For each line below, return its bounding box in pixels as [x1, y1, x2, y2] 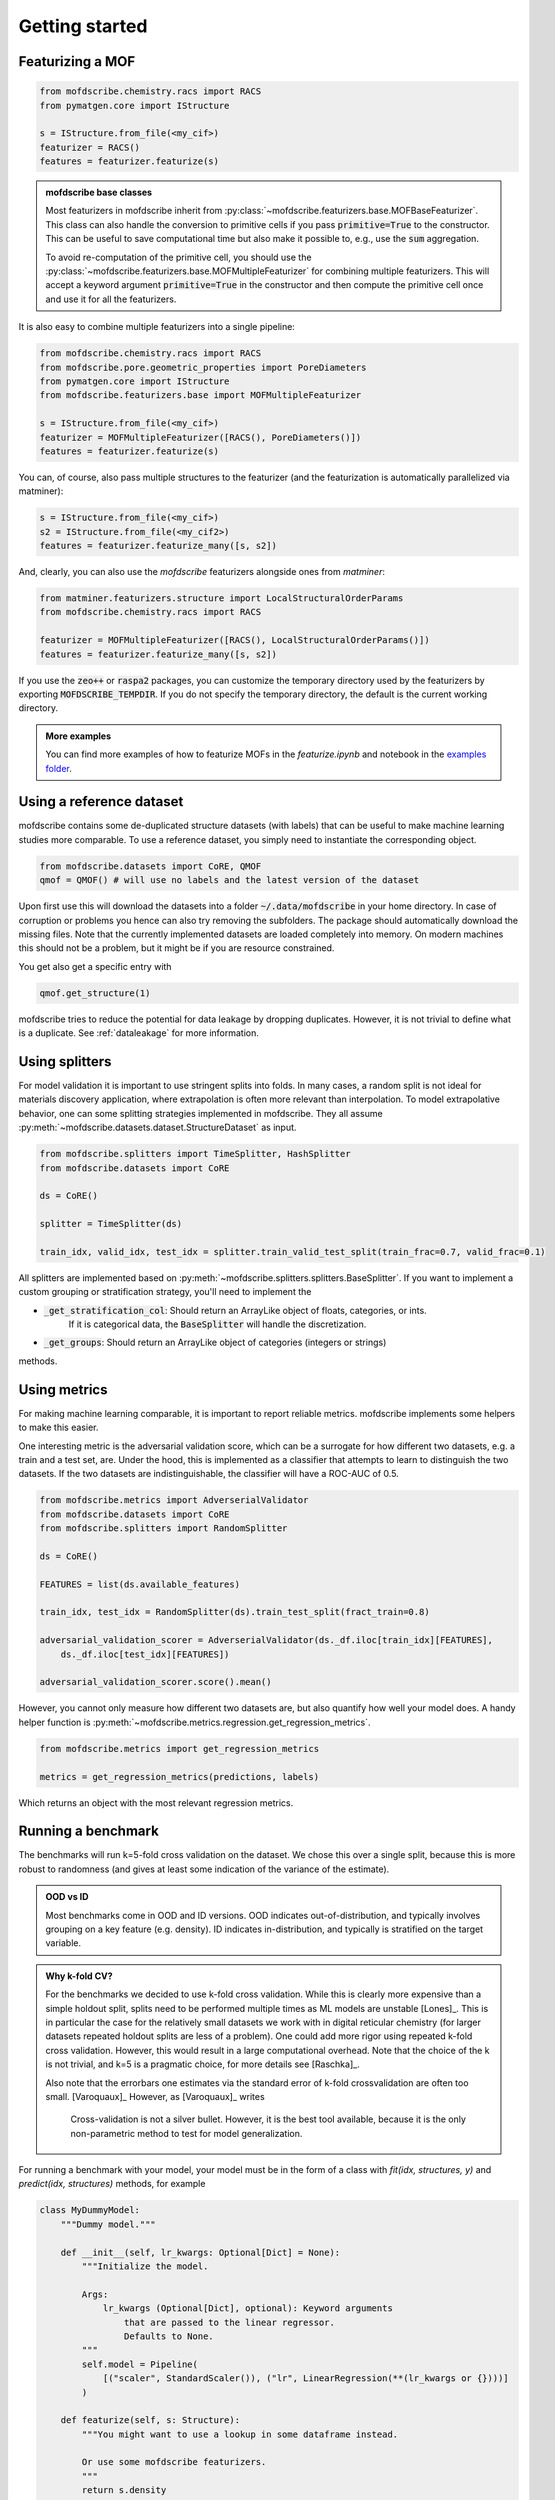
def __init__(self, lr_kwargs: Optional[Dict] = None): [60, 2246, 341, 2258]
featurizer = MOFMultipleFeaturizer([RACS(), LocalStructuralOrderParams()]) [39, 635, 430, 646]
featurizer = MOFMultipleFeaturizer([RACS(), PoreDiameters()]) [39, 431, 362, 443]
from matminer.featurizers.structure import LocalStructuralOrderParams [39, 593, 404, 604]
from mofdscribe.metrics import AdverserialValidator [39, 1495, 309, 1506]
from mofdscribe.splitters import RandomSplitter [39, 1523, 288, 1534]
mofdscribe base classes [45, 186, 153, 199]
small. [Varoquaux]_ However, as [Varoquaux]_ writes [45, 2090, 265, 2102]
